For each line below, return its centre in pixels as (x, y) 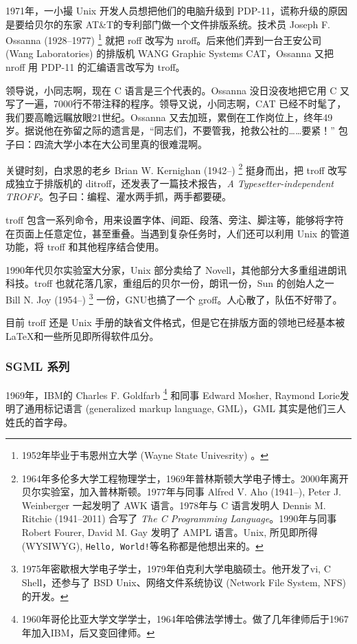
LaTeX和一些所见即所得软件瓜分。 (82, 335)
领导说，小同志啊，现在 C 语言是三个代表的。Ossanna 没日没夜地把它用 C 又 (178, 90)
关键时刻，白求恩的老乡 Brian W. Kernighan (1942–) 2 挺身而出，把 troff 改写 (176, 169)
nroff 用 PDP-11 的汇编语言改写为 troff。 (95, 67)
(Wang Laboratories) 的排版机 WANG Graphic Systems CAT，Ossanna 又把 (170, 53)
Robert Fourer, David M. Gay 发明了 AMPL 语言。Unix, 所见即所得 (170, 532)
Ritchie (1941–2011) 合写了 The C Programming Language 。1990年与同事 (179, 518)
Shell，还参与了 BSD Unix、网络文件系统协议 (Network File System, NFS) (184, 582)
